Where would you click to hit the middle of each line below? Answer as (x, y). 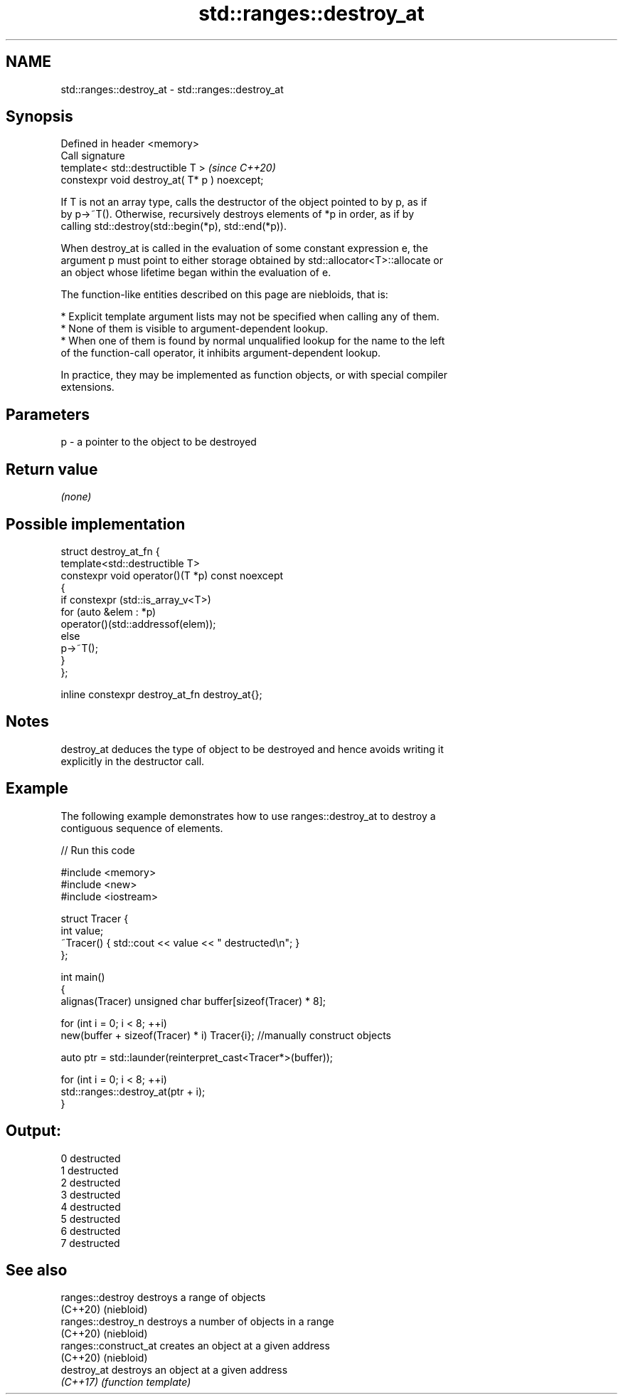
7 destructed (90, 1243)
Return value (52, 469)
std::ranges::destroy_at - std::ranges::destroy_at (172, 89)
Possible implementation (96, 524)
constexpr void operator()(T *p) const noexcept (172, 575)
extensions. (87, 387)
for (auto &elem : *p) (108, 611)
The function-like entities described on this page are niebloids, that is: (224, 295)
